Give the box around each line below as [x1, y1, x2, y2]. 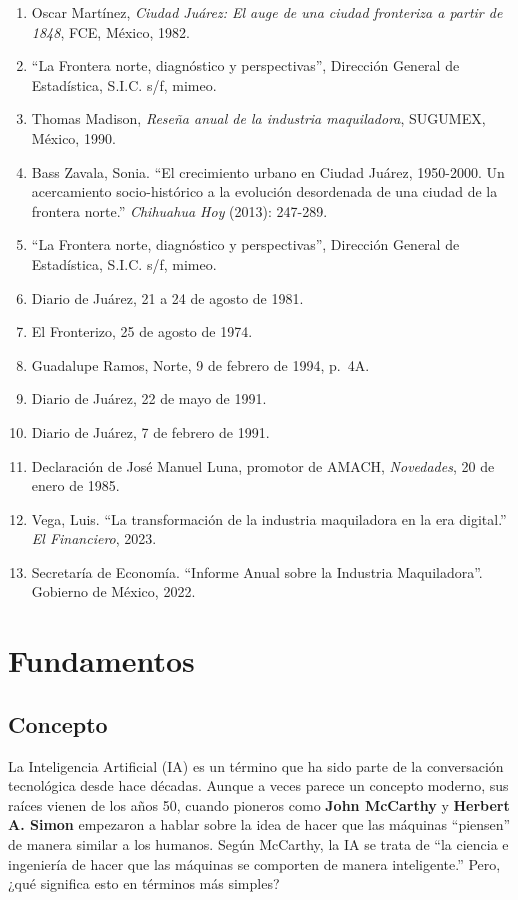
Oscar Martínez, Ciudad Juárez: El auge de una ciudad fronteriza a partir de [31, 2, 503, 22]
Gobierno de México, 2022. [31, 581, 196, 602]
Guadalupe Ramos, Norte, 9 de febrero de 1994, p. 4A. [31, 354, 370, 375]
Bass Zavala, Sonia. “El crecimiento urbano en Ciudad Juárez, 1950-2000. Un [31, 161, 505, 182]
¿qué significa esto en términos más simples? [8, 873, 280, 894]
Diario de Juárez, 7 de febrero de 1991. [31, 421, 270, 442]
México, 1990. [31, 127, 116, 148]
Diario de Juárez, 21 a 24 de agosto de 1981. [31, 287, 304, 308]
